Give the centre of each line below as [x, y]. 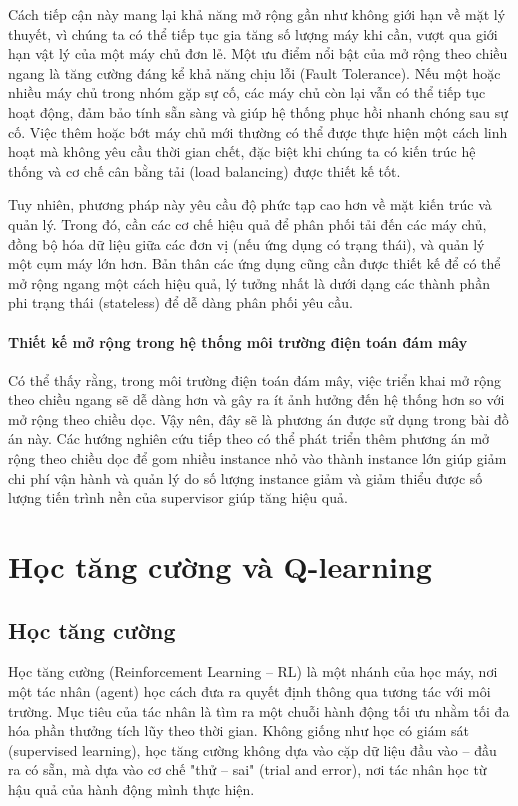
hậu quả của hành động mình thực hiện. [131, 789]
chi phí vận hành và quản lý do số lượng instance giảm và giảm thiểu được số [245, 477]
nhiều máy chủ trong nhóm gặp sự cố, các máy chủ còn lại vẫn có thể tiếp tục [247, 92]
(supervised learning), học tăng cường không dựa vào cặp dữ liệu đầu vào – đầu [252, 749]
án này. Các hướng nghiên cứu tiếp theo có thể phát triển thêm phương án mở [249, 438]
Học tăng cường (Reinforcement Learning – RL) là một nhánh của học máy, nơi [253, 671]
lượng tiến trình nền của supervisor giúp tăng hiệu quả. [178, 497]
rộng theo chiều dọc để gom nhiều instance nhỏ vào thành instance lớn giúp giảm [257, 458]
